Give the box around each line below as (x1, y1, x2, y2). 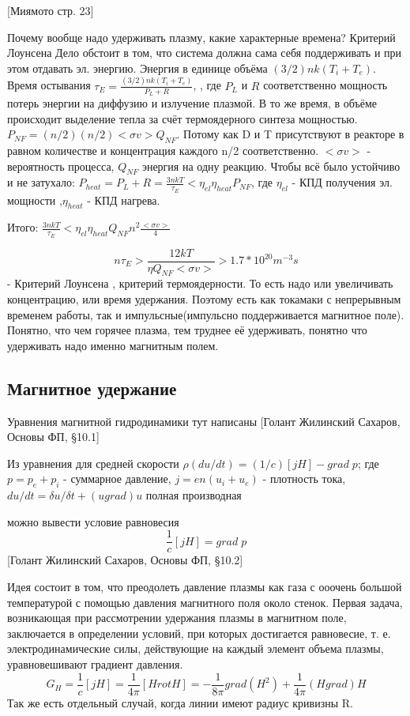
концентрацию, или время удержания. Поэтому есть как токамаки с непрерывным (7, 291, 401, 307)
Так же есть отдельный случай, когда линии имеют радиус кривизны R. (7, 694, 353, 710)
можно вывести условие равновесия (7, 513, 179, 529)
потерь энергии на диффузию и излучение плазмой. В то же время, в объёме (7, 94, 378, 111)
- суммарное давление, (63, 470, 171, 487)
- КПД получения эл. (292, 174, 393, 190)
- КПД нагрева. (87, 191, 160, 208)
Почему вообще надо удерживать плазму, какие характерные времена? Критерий (7, 28, 396, 45)
